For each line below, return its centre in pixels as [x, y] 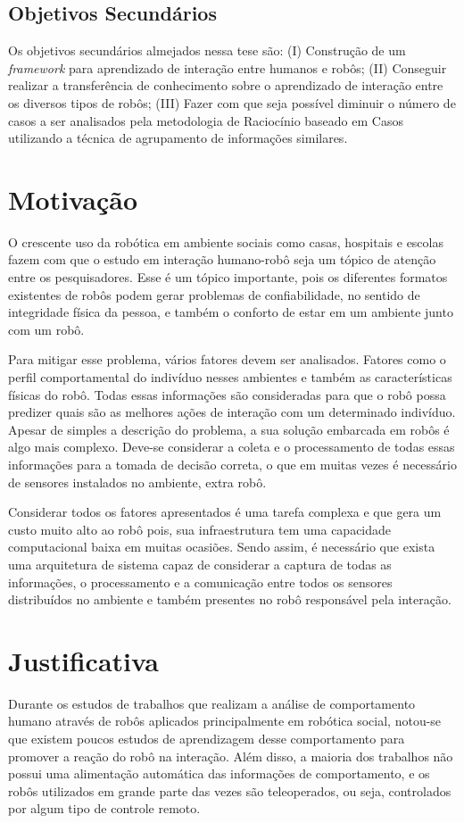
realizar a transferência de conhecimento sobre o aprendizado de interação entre [226, 85]
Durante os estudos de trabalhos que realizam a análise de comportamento [212, 703]
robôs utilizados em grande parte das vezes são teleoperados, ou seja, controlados [230, 790]
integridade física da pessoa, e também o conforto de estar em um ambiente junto [231, 312]
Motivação [73, 199]
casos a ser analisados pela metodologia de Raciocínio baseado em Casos [206, 120]
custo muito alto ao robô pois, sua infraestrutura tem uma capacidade [200, 529]
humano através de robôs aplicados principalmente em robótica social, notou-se [225, 721]
